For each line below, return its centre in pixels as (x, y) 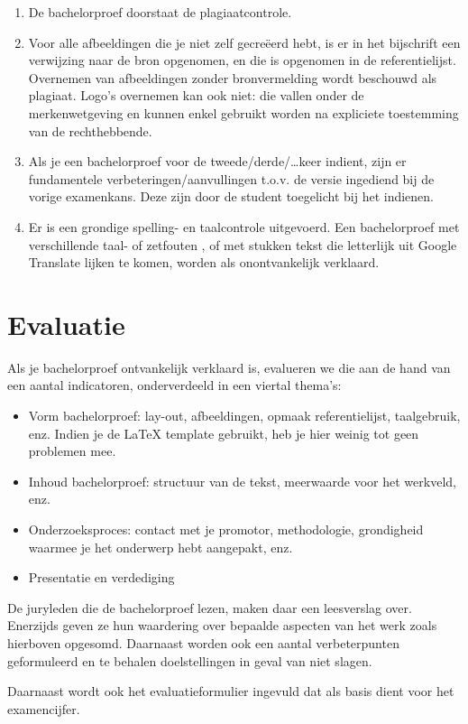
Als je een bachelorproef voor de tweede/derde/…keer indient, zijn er (217, 161)
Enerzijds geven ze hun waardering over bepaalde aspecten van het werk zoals (222, 625)
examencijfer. (44, 708)
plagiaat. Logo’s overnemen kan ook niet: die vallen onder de (196, 95)
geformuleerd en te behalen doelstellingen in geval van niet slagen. (190, 660)
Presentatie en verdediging (101, 577)
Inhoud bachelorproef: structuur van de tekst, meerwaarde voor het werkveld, (242, 481)
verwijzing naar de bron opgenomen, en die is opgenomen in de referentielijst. (242, 60)
